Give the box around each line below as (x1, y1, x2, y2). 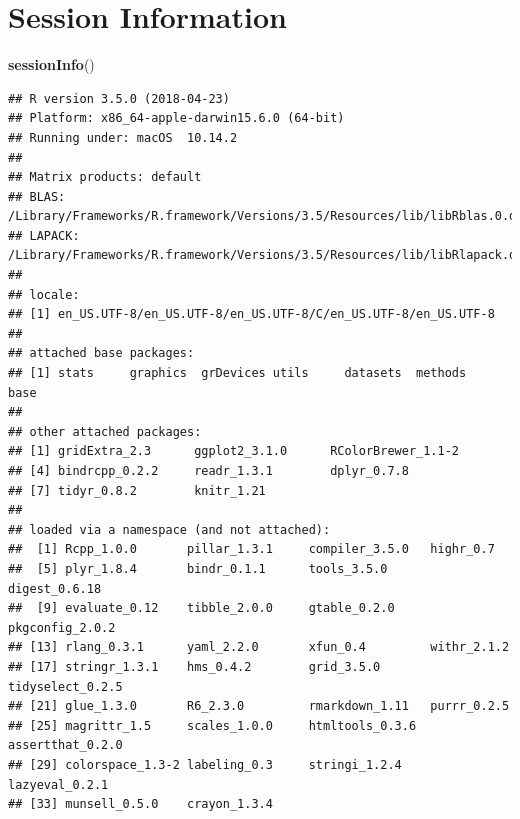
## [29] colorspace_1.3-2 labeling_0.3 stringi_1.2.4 (8, 757, 402, 772)
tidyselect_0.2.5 (8, 679, 123, 694)
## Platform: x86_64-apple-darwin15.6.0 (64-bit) (8, 111, 345, 126)
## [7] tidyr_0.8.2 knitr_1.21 (8, 483, 266, 498)
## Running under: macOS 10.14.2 (8, 130, 238, 145)
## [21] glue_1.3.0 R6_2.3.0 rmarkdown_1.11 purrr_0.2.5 (8, 699, 510, 714)
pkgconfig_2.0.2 (8, 620, 116, 635)
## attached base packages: (8, 346, 195, 361)
